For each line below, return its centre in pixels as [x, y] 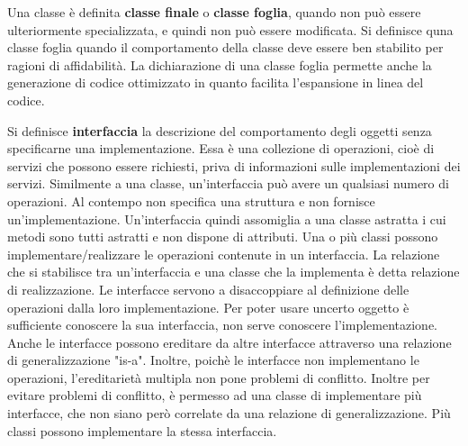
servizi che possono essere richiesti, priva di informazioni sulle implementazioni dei [234, 165]
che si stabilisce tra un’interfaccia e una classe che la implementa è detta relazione [234, 272]
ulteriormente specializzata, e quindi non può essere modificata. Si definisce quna [230, 29]
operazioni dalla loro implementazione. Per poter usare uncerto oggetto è [208, 307]
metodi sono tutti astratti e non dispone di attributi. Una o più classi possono [223, 237]
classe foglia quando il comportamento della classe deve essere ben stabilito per [225, 47]
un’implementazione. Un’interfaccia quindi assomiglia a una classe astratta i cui [227, 218]
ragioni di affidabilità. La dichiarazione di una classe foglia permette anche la [220, 64]
